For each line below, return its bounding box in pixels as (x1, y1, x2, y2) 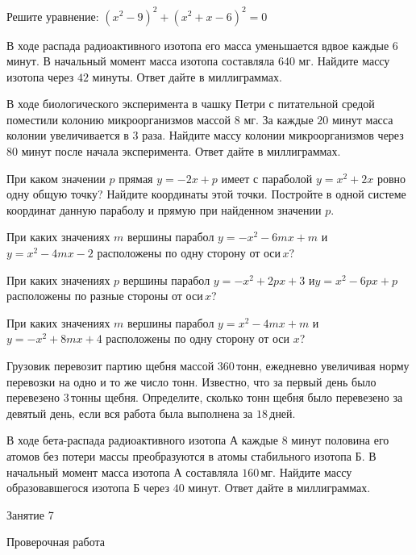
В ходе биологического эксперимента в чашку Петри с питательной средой (6, 95, 375, 112)
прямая (119, 169, 153, 186)
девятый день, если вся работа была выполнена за (6, 404, 253, 421)
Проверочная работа (6, 533, 105, 550)
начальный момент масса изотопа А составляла (6, 463, 239, 480)
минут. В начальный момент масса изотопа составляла (6, 52, 275, 69)
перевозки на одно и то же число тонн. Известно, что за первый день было (6, 373, 376, 390)
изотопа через (6, 68, 74, 85)
